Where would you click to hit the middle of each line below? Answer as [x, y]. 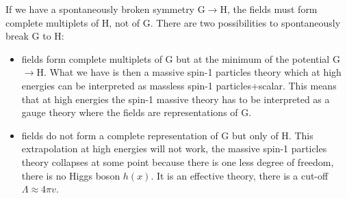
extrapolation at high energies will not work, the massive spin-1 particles [174, 148]
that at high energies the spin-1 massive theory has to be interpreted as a [176, 99]
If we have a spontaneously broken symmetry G [105, 9]
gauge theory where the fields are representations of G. [137, 112]
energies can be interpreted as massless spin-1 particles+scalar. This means [179, 85]
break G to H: [35, 36]
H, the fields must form [269, 9]
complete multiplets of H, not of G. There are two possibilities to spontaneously [173, 22]
